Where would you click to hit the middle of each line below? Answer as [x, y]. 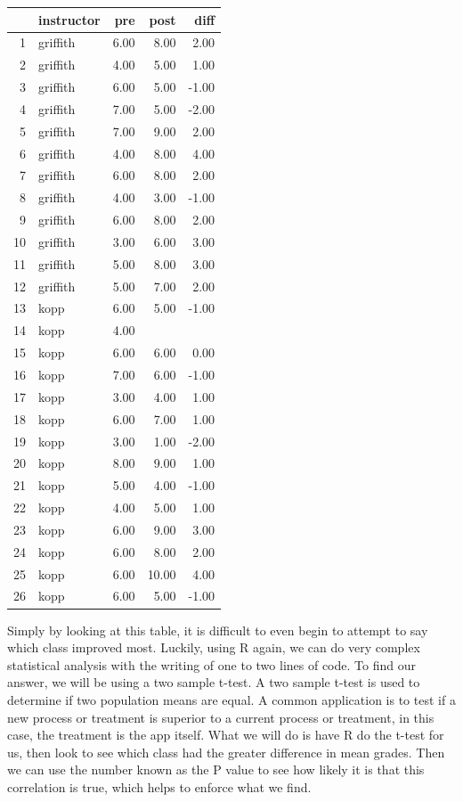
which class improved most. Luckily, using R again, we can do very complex [214, 647]
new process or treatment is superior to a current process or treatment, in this [221, 717]
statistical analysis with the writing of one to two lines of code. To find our [211, 664]
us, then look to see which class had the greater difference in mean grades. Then [226, 752]
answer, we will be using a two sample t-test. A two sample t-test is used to [214, 682]
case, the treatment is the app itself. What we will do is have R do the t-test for [226, 735]
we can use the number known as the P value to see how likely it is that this [216, 769]
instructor [69, 19]
